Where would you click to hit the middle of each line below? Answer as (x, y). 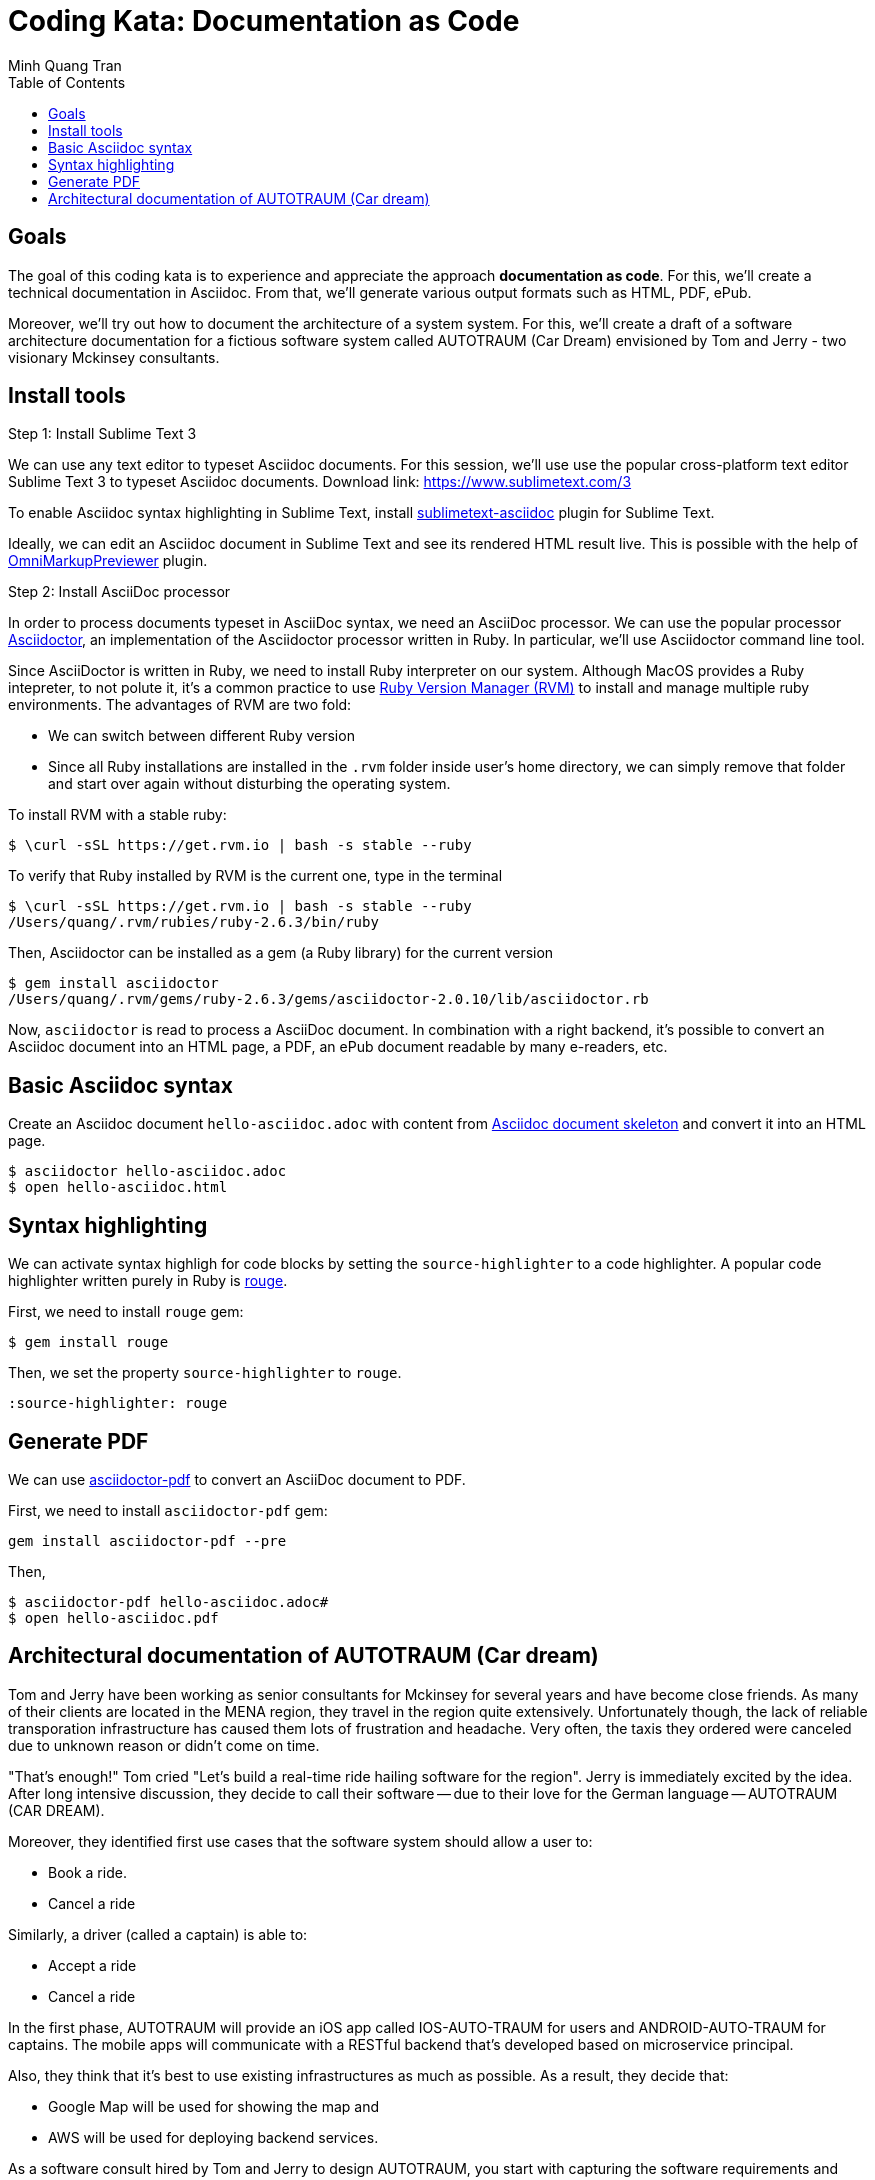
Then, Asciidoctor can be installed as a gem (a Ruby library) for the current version (281, 953)
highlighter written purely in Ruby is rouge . (148, 1281)
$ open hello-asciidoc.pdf (113, 1617)
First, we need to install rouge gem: (126, 1312)
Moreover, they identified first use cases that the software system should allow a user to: (300, 1841)
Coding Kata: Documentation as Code (264, 21)
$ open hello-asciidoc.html (118, 1187)
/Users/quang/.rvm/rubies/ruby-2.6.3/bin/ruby (193, 922)
